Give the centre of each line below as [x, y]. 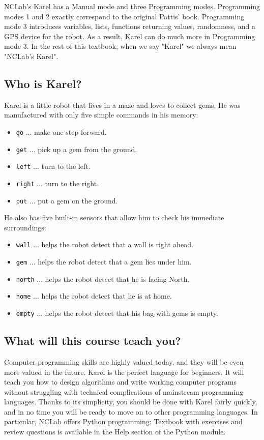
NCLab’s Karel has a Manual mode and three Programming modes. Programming [132, 6]
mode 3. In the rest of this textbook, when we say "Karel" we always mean [120, 46]
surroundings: [25, 227]
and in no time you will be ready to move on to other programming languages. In [131, 411]
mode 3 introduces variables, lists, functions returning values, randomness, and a [130, 26]
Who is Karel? [43, 83]
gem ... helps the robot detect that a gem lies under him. [104, 262]
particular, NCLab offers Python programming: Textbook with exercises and [123, 421]
